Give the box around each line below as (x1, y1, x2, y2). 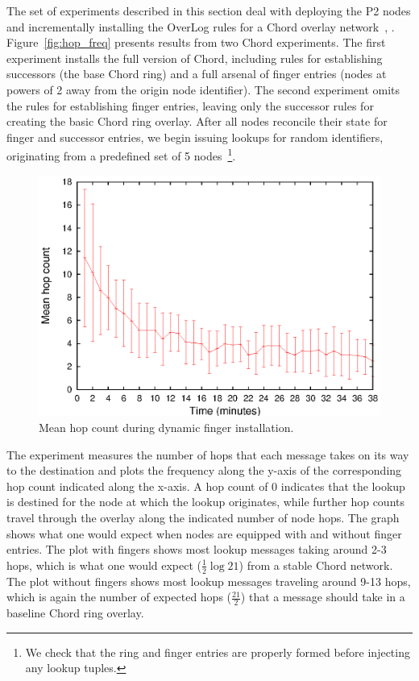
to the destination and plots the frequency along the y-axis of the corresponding (6, 462, 402, 479)
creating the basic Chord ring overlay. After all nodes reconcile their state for (6, 113, 388, 130)
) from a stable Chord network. (239, 556, 393, 573)
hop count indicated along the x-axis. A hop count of (6, 477, 268, 494)
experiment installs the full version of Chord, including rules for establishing (6, 49, 383, 66)
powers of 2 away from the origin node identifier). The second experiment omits (6, 81, 400, 98)
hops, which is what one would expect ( (6, 556, 202, 573)
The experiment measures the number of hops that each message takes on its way (6, 446, 409, 463)
